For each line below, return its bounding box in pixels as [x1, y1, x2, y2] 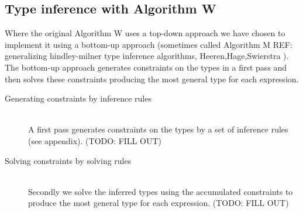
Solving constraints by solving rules [5, 154, 132, 166]
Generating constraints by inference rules [5, 92, 151, 104]
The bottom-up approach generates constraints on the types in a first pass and [5, 61, 287, 73]
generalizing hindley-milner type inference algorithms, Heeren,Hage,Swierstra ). [5, 50, 289, 62]
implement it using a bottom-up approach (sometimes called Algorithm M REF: [5, 38, 292, 50]
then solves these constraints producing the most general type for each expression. [5, 72, 299, 85]
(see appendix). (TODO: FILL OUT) [28, 134, 161, 146]
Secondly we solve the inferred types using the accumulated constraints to [28, 185, 293, 197]
